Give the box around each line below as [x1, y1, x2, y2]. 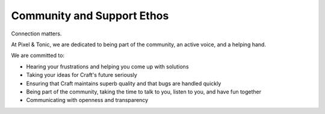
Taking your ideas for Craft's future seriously [26, 71, 138, 79]
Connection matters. [11, 30, 62, 37]
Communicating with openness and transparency [26, 97, 149, 104]
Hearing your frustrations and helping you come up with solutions [26, 63, 189, 70]
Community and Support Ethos [11, 9, 169, 22]
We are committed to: [11, 52, 65, 59]
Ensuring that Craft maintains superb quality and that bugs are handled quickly [26, 80, 221, 87]
